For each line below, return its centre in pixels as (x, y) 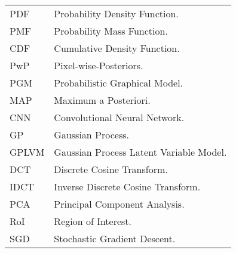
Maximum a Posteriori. (102, 100)
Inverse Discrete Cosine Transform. (127, 186)
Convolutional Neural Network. (119, 117)
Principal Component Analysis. (119, 204)
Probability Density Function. (116, 13)
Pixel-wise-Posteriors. (99, 65)
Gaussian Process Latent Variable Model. (140, 152)
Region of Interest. (93, 221)
